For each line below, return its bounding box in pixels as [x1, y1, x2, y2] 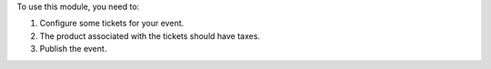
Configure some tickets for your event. [39, 18, 185, 29]
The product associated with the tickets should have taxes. [39, 30, 261, 41]
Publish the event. [39, 44, 107, 54]
